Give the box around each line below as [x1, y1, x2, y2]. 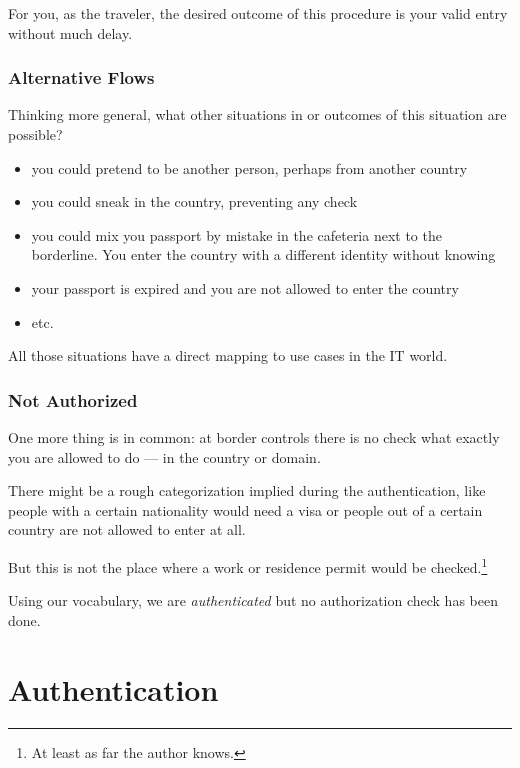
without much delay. [8, 22, 133, 43]
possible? [8, 124, 63, 144]
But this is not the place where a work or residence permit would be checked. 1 [8, 553, 488, 577]
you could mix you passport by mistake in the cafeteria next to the [31, 224, 442, 245]
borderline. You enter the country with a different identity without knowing [31, 244, 496, 265]
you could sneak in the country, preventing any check [31, 191, 358, 212]
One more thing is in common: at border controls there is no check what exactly [8, 426, 500, 447]
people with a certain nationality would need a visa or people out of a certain [8, 499, 483, 520]
